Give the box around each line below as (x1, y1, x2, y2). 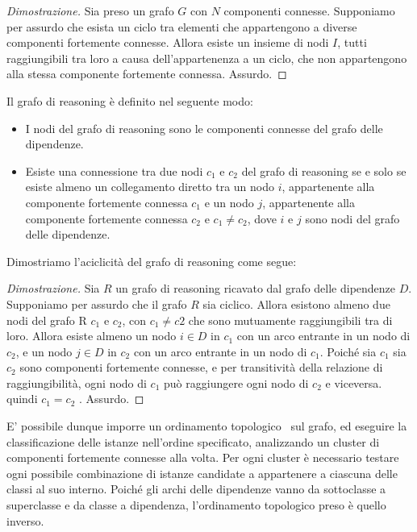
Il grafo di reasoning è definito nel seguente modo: (6, 92, 253, 109)
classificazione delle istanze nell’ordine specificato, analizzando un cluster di (6, 433, 380, 450)
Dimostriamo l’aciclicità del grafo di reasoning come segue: (6, 252, 297, 269)
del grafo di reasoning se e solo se (241, 162, 407, 179)
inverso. (6, 512, 44, 529)
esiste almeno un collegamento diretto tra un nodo (25, 178, 275, 195)
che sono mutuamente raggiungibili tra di (188, 311, 393, 328)
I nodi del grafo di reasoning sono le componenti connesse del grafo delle (25, 119, 383, 136)
